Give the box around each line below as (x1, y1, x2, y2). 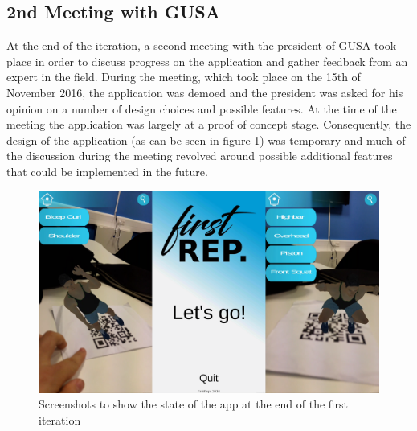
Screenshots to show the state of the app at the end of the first (39, 396, 349, 413)
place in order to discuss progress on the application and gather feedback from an (6, 52, 408, 69)
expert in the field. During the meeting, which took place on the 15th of (6, 68, 361, 85)
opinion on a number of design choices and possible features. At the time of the (6, 100, 397, 117)
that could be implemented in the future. (6, 162, 208, 179)
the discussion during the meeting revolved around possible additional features (6, 147, 393, 164)
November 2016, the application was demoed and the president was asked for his (6, 84, 403, 101)
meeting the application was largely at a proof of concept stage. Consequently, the (6, 116, 411, 133)
